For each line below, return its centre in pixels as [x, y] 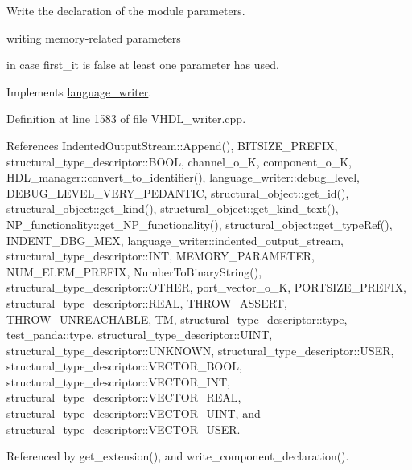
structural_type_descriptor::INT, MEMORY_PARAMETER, [161, 256]
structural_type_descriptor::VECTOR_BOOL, [124, 366]
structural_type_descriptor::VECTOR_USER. [124, 429]
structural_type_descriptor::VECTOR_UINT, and [134, 413]
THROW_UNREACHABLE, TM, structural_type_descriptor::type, [177, 319]
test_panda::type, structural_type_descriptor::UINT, [140, 335]
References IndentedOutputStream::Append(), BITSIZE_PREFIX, [172, 145]
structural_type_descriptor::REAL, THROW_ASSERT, [147, 302]
